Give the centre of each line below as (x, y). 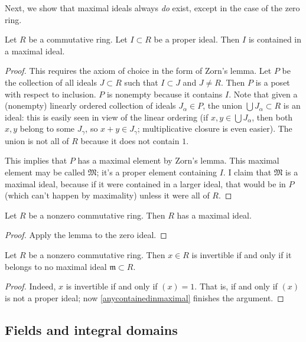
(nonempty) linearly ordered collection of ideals (90, 105)
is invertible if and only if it (242, 254)
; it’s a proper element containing (157, 172)
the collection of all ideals (51, 82)
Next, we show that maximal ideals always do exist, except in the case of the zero (152, 8)
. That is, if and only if (236, 286)
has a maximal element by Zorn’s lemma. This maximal (178, 160)
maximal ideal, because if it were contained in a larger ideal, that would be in (145, 183)
